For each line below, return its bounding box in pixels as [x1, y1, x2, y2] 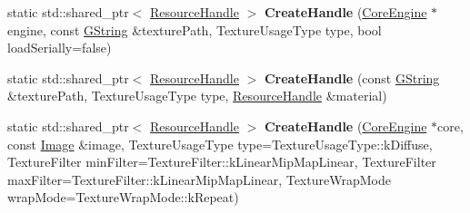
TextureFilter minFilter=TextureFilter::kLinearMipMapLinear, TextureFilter [7, 152, 436, 171]
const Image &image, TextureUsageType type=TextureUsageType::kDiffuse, [7, 134, 433, 153]
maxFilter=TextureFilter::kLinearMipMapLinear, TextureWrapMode [7, 169, 391, 189]
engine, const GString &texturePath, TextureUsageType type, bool [7, 20, 382, 39]
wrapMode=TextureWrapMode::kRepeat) [7, 188, 239, 207]
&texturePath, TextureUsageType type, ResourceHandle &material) [7, 86, 387, 105]
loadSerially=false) [7, 38, 112, 57]
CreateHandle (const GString [264, 68, 440, 87]
